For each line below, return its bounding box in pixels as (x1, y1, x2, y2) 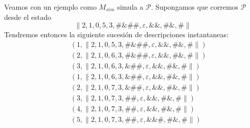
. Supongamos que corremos (151, 2, 239, 12)
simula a (117, 2, 144, 12)
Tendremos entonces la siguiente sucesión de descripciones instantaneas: (4, 29, 229, 40)
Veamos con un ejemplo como (4, 2, 97, 12)
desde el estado (4, 11, 51, 22)
